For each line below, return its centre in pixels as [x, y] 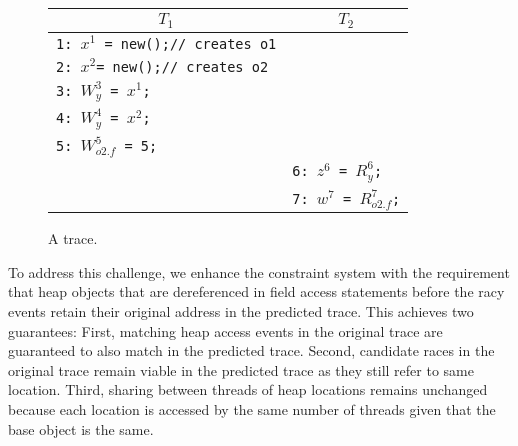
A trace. [73, 238]
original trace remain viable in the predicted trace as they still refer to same [241, 369]
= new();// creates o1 [190, 43]
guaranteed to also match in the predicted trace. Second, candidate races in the [251, 350]
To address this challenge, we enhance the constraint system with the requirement [259, 271]
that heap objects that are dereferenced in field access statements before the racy [256, 291]
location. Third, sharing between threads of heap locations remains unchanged [248, 389]
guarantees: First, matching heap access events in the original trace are [225, 330]
